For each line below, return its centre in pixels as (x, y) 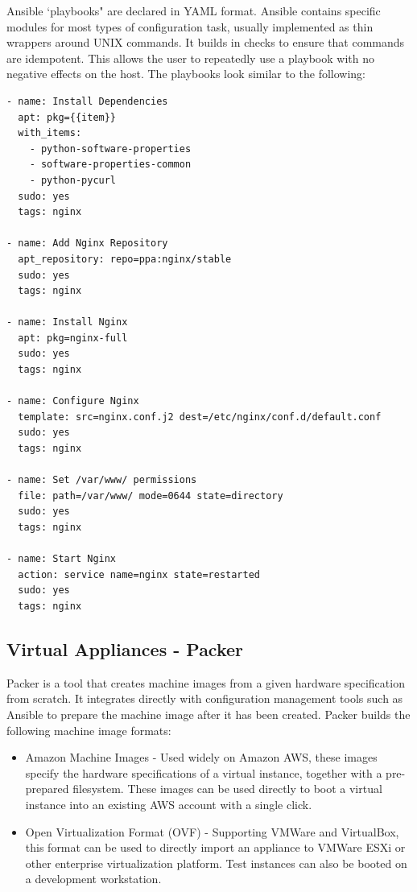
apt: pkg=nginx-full (73, 338)
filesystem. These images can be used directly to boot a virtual (227, 789)
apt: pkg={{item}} (67, 117)
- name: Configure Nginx (73, 401)
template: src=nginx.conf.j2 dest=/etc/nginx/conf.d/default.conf (200, 417)
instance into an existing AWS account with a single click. (169, 804)
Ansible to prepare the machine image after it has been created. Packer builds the (208, 714)
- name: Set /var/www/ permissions (102, 480)
